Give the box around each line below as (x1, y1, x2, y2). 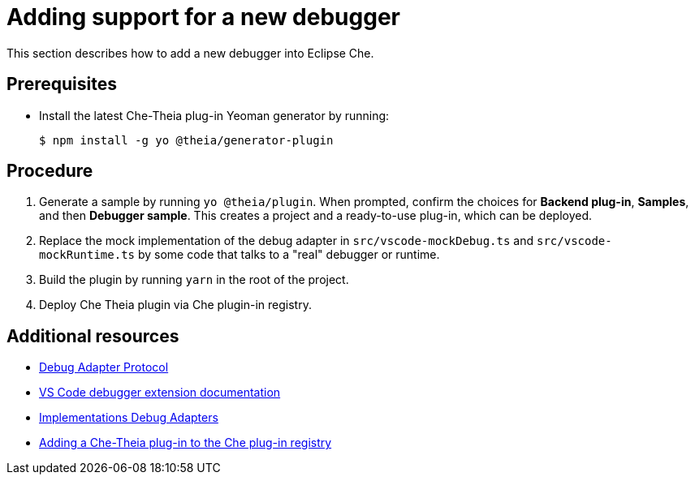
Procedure (6, 161, 93, 182)
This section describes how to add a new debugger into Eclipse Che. (6, 45, 374, 60)
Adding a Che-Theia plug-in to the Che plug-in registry (39, 436, 332, 450)
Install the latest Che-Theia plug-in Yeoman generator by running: (39, 108, 390, 122)
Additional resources (6, 325, 179, 346)
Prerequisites (6, 74, 117, 95)
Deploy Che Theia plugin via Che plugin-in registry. (39, 298, 312, 312)
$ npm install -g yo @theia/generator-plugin (39, 133, 334, 147)
